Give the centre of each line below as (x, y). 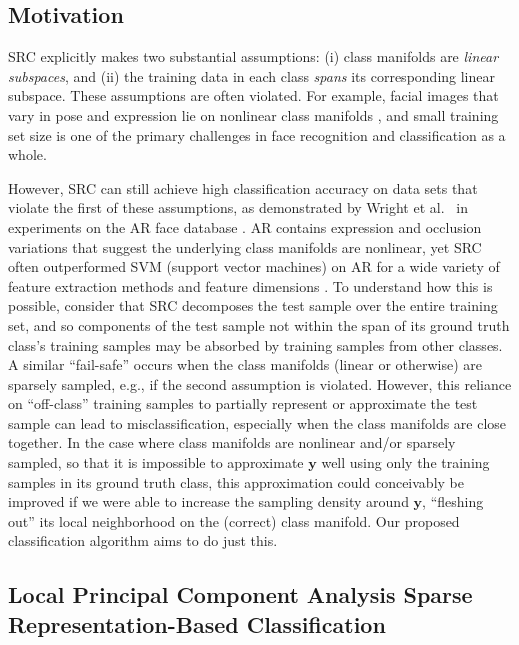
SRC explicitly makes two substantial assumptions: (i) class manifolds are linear (253, 56)
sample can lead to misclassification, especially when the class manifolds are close (257, 422)
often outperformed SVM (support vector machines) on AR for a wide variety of (254, 266)
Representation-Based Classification (197, 623)
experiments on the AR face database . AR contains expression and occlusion (245, 226)
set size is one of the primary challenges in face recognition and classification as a (257, 134)
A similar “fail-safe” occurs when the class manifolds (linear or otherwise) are (245, 364)
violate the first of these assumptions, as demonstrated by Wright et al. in (238, 207)
